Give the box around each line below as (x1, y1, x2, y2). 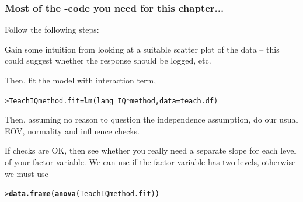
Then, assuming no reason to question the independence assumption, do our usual (5, 113, 298, 126)
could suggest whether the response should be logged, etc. (5, 54, 211, 67)
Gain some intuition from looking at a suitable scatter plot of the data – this (5, 43, 280, 55)
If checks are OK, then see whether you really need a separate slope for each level (5, 144, 297, 156)
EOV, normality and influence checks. (5, 124, 140, 137)
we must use (5, 167, 48, 179)
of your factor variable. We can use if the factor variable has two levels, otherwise (5, 156, 296, 168)
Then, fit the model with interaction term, (5, 74, 156, 86)
